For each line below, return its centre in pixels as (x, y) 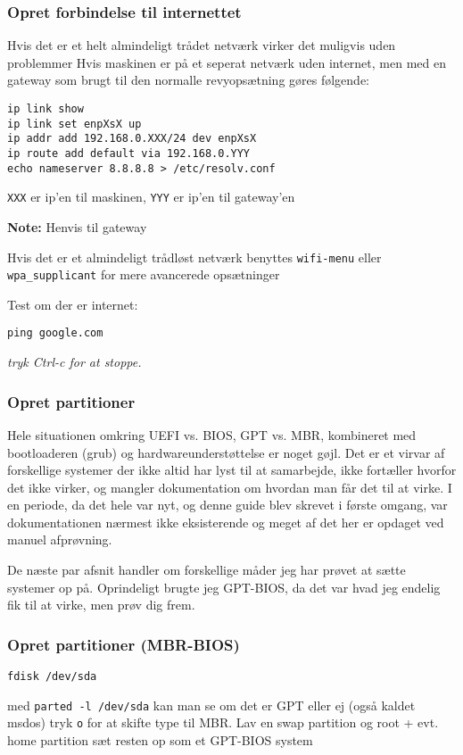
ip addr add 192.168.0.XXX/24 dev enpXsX (132, 139)
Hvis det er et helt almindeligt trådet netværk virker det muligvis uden (202, 45)
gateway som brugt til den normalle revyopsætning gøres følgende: (188, 80)
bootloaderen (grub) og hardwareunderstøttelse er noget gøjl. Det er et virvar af (226, 452)
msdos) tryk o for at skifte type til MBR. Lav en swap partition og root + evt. (223, 722)
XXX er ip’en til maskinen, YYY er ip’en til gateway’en (151, 197)
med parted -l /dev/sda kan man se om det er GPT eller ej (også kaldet (211, 705)
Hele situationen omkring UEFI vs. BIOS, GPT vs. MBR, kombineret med (212, 434)
